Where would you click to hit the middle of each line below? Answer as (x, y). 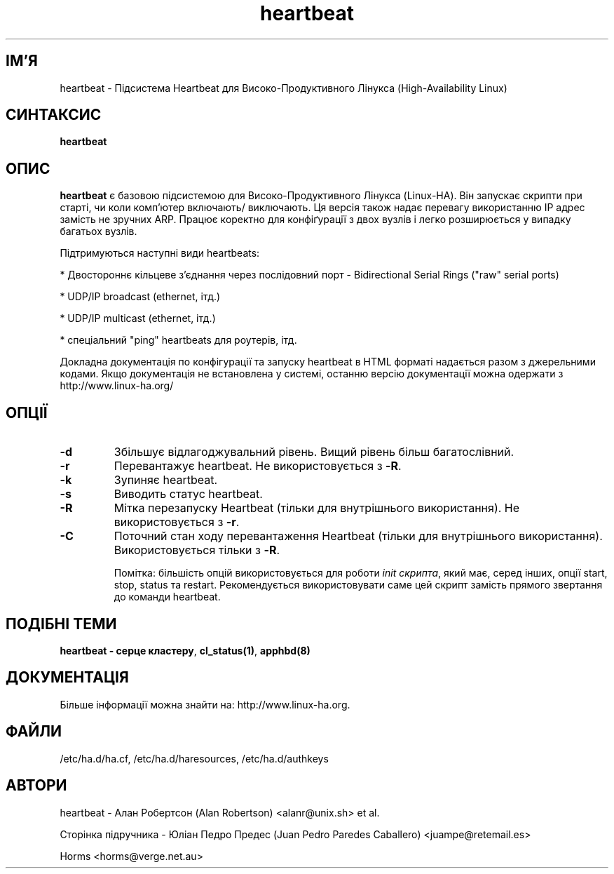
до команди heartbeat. (167, 597)
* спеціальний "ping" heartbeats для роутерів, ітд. (178, 340)
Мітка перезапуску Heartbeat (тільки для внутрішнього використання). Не (317, 508)
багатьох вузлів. (98, 231)
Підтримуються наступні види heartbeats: (160, 253)
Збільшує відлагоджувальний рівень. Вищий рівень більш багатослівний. (314, 452)
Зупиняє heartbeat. (165, 480)
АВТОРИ (36, 786)
